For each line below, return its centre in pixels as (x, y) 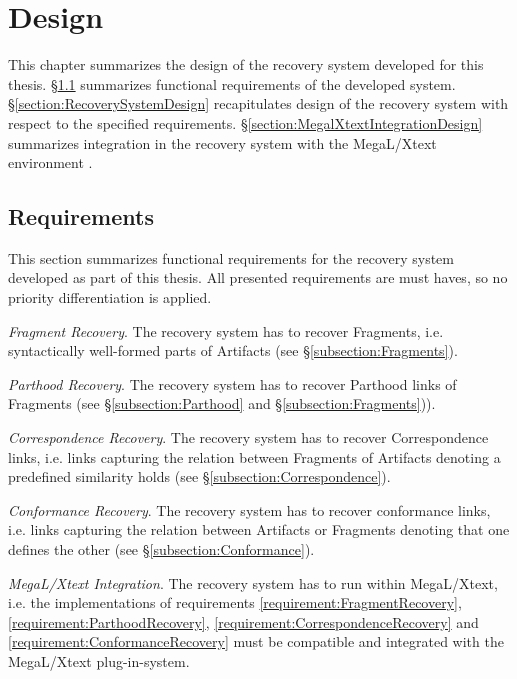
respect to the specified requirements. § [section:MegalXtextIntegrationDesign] (245, 122)
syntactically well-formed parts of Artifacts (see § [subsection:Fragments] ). (233, 350)
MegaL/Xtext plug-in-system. (99, 660)
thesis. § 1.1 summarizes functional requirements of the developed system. (232, 83)
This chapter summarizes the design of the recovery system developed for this (246, 64)
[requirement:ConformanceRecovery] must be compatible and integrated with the (256, 641)
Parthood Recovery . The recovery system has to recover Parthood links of (232, 383)
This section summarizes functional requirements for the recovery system (231, 257)
